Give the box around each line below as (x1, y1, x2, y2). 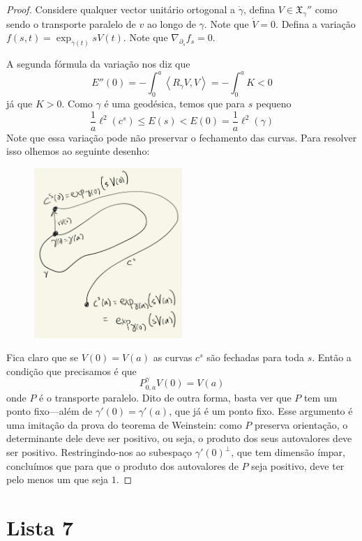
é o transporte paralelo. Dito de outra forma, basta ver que (39, 390, 292, 404)
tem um (303, 390, 338, 404)
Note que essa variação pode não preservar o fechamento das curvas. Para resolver (6, 130, 357, 144)
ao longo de (146, 16, 196, 31)
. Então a (312, 350, 352, 365)
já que (6, 96, 33, 111)
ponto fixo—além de (6, 404, 93, 418)
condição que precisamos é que (6, 363, 137, 378)
